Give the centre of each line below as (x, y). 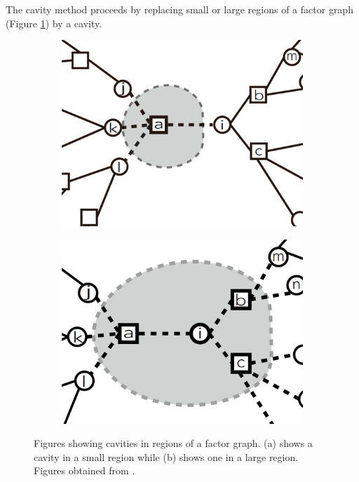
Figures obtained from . (84, 470)
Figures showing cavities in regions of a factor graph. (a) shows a (173, 443)
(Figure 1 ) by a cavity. (54, 23)
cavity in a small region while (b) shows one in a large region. (166, 456)
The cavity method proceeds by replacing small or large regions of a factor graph (179, 9)
